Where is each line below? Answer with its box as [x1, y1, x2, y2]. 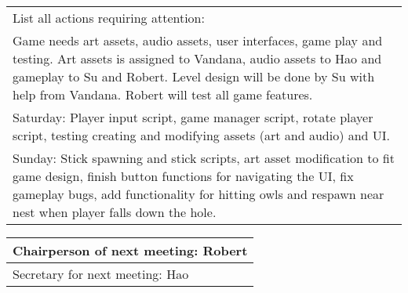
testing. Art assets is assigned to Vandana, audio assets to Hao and [13, 49, 382, 67]
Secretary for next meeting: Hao [13, 265, 189, 283]
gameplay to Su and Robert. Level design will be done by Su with [13, 67, 375, 85]
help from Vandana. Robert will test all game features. [13, 85, 313, 103]
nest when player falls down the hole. [13, 203, 217, 221]
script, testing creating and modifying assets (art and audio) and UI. [13, 126, 391, 144]
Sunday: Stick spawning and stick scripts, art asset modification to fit [13, 149, 395, 167]
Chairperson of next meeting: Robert [13, 241, 248, 259]
